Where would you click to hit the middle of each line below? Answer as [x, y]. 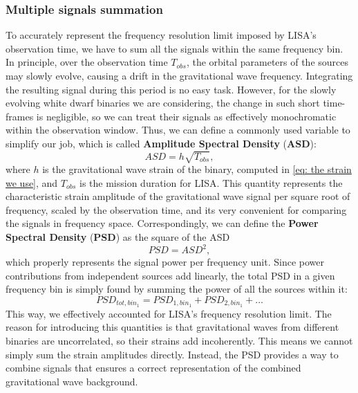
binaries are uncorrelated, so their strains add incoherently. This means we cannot [179, 340]
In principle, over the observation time [87, 62]
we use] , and [32, 182]
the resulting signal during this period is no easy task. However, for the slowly [171, 89]
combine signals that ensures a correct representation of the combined [153, 368]
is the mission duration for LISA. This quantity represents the [211, 182]
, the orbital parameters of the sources [267, 62]
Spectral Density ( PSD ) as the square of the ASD [118, 237]
